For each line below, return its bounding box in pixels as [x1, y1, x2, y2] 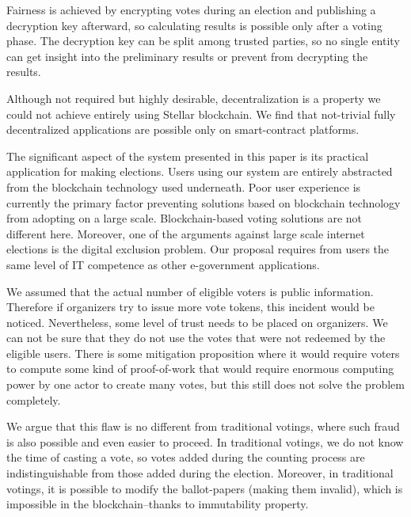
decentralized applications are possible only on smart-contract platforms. [6, 121, 360, 138]
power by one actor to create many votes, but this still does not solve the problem [6, 376, 405, 393]
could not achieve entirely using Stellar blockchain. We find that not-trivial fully [6, 105, 396, 122]
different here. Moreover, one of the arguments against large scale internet [6, 225, 365, 241]
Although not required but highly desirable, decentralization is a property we [6, 89, 381, 106]
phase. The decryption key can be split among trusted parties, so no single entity [6, 32, 400, 49]
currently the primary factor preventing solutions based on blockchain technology [6, 194, 401, 211]
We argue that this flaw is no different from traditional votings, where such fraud [6, 418, 400, 435]
